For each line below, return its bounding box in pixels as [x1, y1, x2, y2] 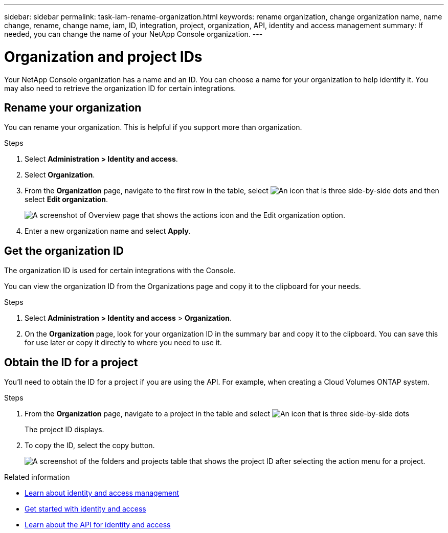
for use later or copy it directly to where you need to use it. [25, 338, 222, 347]
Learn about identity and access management [25, 488, 180, 498]
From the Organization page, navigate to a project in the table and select [25, 409, 270, 418]
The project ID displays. [25, 425, 104, 434]
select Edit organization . [25, 195, 108, 204]
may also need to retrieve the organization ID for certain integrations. [4, 83, 236, 93]
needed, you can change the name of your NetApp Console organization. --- [4, 30, 263, 38]
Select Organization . [25, 170, 95, 180]
